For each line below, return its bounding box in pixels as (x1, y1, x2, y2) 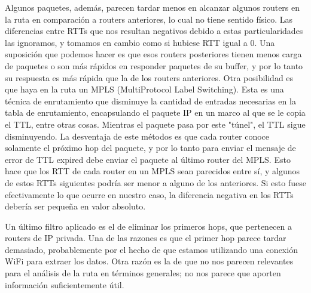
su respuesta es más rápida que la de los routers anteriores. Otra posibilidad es (5, 71, 294, 84)
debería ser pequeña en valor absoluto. (5, 200, 146, 212)
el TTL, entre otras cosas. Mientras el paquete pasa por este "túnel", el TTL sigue (5, 118, 306, 130)
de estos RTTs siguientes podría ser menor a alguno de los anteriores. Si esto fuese (5, 176, 306, 189)
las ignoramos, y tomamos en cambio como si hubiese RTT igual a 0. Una (5, 36, 275, 48)
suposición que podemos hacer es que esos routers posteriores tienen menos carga (5, 48, 302, 60)
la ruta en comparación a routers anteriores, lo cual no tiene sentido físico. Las (5, 13, 293, 25)
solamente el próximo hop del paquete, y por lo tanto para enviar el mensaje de (5, 141, 296, 154)
